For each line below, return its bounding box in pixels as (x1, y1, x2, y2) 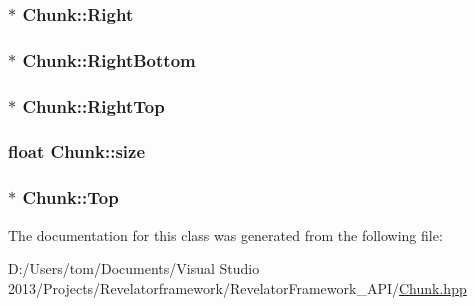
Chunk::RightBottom (22, 47, 196, 72)
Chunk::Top (22, 185, 119, 210)
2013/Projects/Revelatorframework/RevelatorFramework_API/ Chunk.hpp (8, 277, 467, 298)
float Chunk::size (8, 139, 146, 164)
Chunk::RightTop (22, 93, 165, 118)
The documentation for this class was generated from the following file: (8, 224, 443, 245)
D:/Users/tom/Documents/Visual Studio (8, 258, 260, 279)
